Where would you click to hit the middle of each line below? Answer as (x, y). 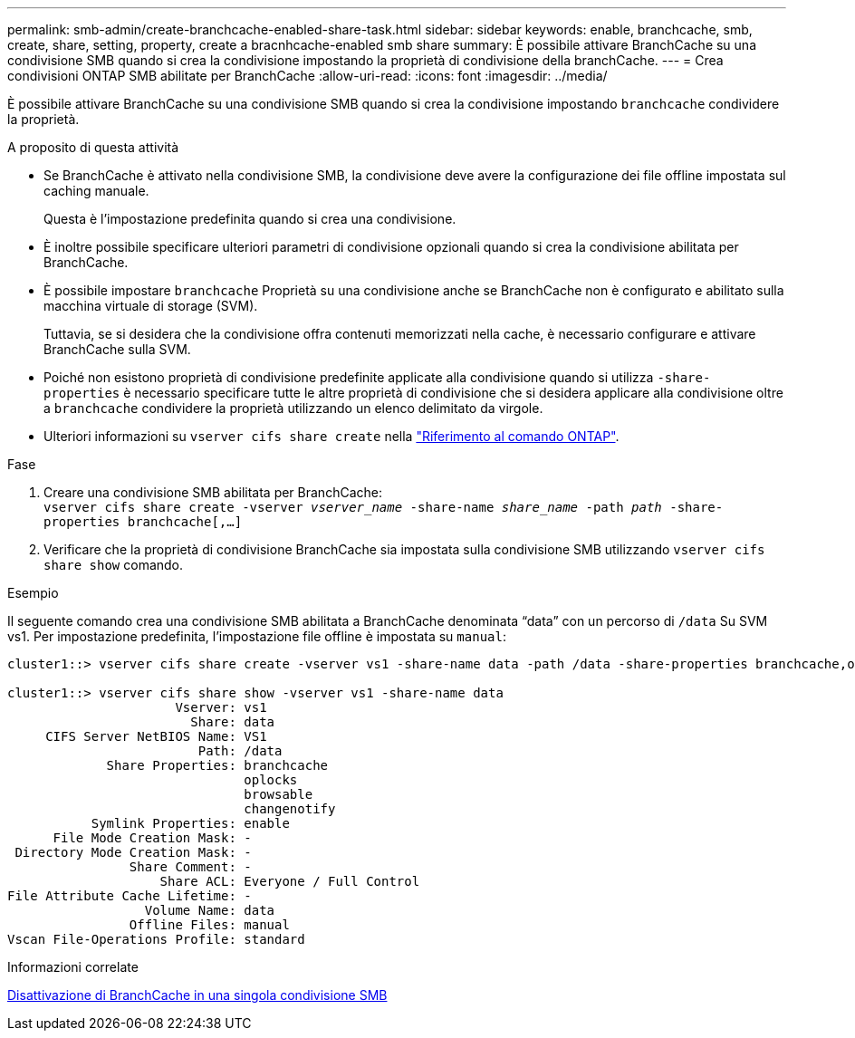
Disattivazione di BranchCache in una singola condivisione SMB (197, 995)
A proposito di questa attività (93, 147)
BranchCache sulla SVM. (117, 349)
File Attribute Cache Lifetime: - (130, 896)
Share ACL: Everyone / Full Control (290, 881)
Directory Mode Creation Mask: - (133, 852)
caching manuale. (96, 191)
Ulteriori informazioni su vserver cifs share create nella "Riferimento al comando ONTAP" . (331, 436)
